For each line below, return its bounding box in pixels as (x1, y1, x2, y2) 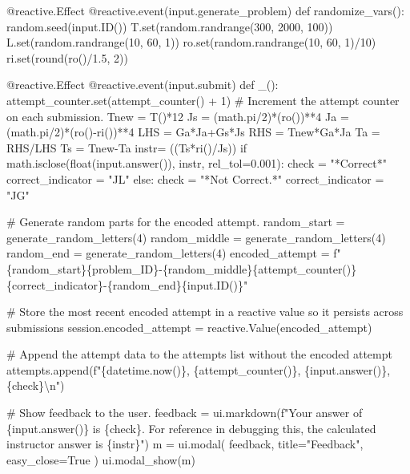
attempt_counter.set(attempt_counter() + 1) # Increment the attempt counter (6, 91, 400, 108)
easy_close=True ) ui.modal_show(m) (6, 451, 195, 468)
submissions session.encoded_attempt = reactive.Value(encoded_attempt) (6, 318, 372, 335)
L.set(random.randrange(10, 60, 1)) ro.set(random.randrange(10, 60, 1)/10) (6, 34, 376, 51)
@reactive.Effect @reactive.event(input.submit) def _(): (6, 76, 279, 93)
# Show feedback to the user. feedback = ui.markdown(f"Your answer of (6, 404, 363, 421)
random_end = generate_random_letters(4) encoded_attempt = (6, 245, 330, 261)
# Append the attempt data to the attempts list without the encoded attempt (6, 346, 392, 363)
